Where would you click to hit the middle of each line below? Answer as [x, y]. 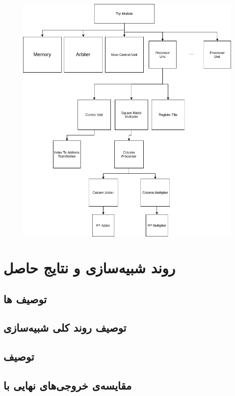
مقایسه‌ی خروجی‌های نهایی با [68, 385]
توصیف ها [25, 299]
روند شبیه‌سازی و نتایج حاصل [90, 267]
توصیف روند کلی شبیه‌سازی [65, 328]
